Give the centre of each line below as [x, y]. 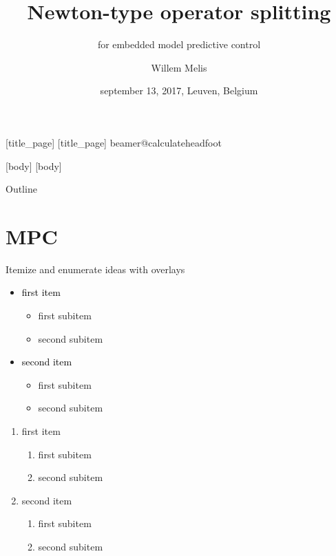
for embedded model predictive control [179, 44]
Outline [21, 189]
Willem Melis [179, 67]
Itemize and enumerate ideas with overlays [95, 269]
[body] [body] [34, 165]
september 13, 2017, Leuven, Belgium [179, 90]
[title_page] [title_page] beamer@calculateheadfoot [114, 142]
